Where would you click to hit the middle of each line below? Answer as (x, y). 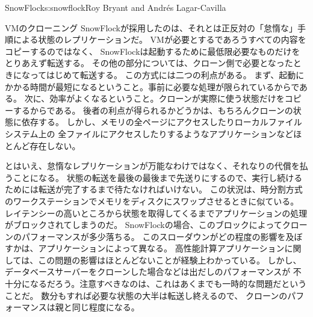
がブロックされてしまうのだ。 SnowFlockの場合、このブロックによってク (148, 225)
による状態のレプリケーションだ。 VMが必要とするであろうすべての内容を (160, 39)
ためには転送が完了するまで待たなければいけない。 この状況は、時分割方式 (154, 189)
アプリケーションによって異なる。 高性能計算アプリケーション (161, 248)
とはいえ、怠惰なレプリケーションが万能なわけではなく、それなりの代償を (152, 166)
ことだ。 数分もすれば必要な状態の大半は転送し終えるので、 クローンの (146, 295)
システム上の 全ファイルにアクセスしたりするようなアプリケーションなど (149, 133)
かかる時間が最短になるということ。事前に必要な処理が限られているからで (152, 86)
